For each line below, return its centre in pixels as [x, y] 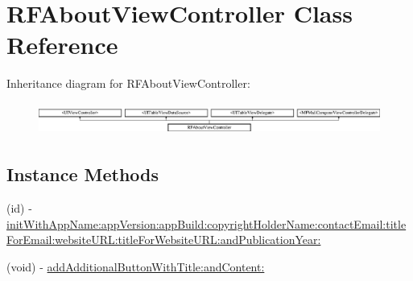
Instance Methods [83, 174]
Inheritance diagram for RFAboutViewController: [128, 83]
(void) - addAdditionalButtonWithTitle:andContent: [136, 266]
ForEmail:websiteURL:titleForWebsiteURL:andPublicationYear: [164, 240]
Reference [62, 45]
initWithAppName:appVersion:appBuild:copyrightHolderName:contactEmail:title [206, 223]
